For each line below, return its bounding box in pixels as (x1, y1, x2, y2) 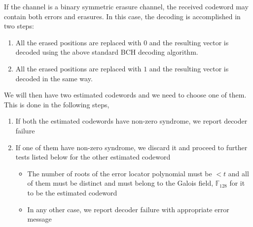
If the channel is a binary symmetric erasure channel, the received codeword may (4, 1, 249, 11)
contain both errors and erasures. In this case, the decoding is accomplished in (4, 11, 241, 21)
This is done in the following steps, (4, 99, 109, 109)
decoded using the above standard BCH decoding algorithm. (15, 47, 198, 57)
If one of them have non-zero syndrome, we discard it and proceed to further (15, 142, 248, 152)
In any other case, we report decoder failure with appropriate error (27, 204, 229, 214)
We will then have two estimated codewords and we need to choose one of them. (4, 90, 247, 100)
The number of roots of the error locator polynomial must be (27, 168, 212, 178)
